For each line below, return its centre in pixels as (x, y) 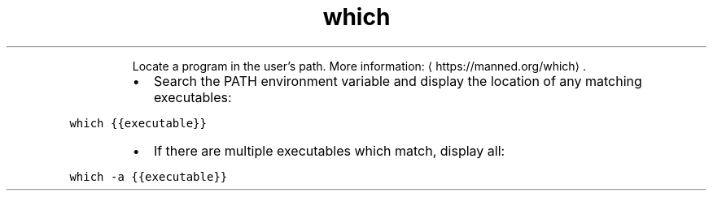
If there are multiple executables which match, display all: (329, 150)
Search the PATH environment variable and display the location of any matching (398, 81)
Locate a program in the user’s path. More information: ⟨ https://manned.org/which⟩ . (359, 66)
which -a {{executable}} (149, 176)
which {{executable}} (138, 123)
